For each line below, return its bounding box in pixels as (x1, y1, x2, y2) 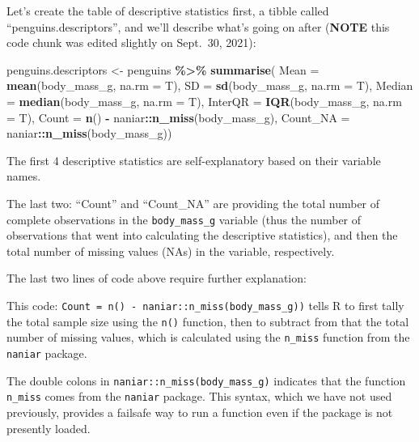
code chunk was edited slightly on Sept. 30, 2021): (6, 34, 256, 51)
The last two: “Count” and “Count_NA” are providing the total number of (6, 194, 380, 211)
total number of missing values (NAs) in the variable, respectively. (6, 242, 335, 259)
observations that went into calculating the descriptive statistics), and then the (6, 227, 398, 244)
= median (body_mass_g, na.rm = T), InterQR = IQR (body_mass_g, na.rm (6, 92, 402, 109)
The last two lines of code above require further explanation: (6, 270, 307, 287)
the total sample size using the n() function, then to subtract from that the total (6, 312, 409, 329)
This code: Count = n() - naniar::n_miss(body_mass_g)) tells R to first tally (6, 296, 404, 313)
